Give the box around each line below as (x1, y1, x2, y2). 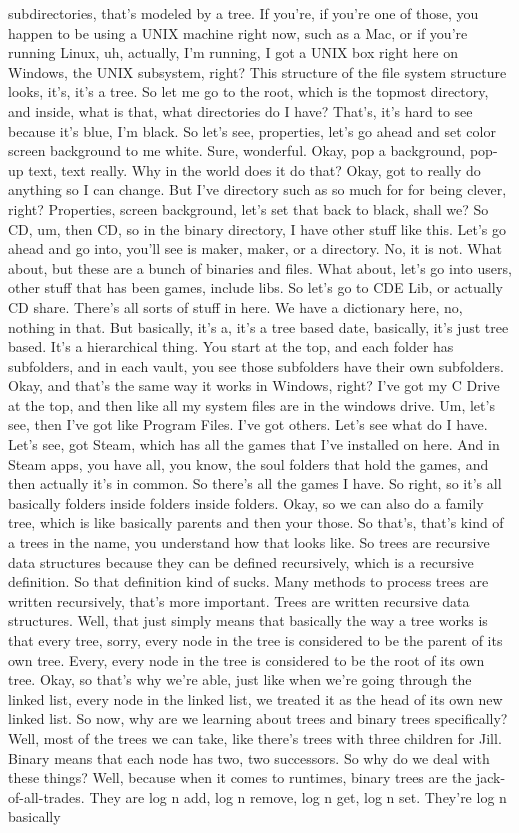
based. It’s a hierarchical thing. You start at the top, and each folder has (8, 336, 454, 357)
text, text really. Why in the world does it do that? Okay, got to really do (28, 159, 481, 180)
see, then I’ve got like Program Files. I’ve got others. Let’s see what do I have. (8, 414, 488, 435)
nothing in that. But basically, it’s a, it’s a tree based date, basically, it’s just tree (8, 316, 509, 337)
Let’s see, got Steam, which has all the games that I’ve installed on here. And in (8, 434, 500, 455)
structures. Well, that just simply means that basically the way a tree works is (8, 610, 488, 631)
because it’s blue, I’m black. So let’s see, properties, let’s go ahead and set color (8, 120, 496, 141)
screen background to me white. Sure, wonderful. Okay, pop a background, (8, 140, 466, 161)
